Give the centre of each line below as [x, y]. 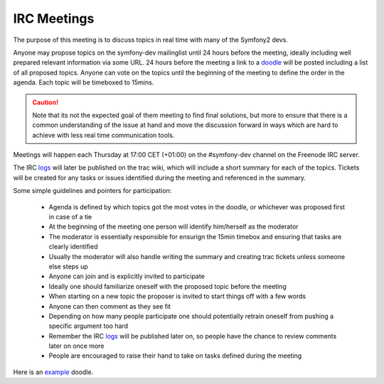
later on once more [76, 346]
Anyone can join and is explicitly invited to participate [127, 276]
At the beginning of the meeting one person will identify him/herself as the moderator [174, 226]
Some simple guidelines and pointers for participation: [92, 191]
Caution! [46, 102]
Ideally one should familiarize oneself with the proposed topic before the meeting [168, 286]
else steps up [68, 266]
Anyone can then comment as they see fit [110, 306]
